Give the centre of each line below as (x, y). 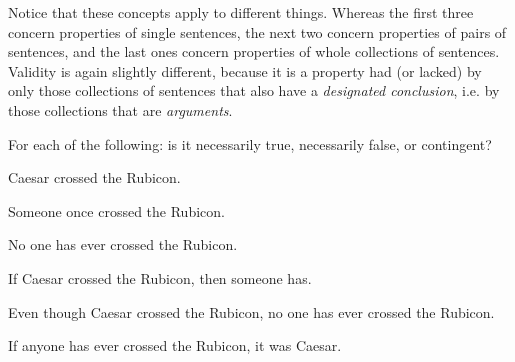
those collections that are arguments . (120, 109)
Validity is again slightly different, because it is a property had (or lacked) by (245, 70)
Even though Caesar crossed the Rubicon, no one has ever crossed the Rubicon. (251, 311)
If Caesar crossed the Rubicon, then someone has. (160, 277)
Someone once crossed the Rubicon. (116, 210)
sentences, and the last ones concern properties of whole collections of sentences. (254, 51)
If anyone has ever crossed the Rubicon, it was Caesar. (175, 345)
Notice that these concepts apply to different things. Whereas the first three (241, 12)
